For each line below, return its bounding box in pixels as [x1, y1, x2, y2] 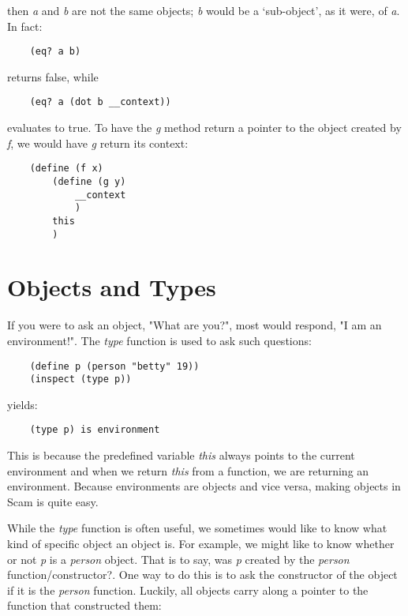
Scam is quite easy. [7, 493, 99, 509]
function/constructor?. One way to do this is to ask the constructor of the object [7, 566, 398, 583]
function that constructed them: [7, 597, 162, 614]
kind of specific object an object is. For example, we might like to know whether [7, 535, 395, 552]
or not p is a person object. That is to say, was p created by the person [7, 550, 350, 567]
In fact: [7, 17, 43, 34]
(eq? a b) [29, 46, 81, 58]
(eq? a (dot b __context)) [29, 96, 171, 108]
